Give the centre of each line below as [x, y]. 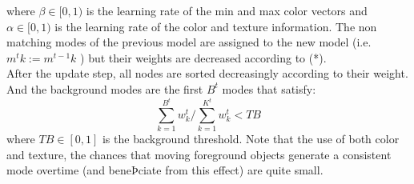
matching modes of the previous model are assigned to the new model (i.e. [189, 42]
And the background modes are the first [105, 88]
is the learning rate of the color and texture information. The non [216, 26]
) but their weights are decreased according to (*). [203, 57]
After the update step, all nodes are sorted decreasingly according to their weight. [207, 73]
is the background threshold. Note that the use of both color [251, 139]
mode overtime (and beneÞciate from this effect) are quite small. [165, 170]
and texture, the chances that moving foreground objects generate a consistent [199, 154]
